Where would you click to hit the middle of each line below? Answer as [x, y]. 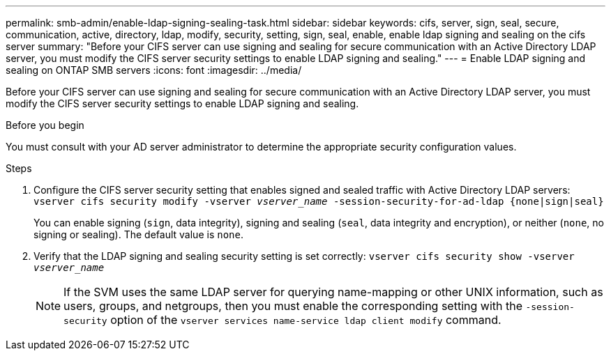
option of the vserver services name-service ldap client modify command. [306, 320]
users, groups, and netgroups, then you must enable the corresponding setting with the [293, 306]
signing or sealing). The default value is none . [138, 234]
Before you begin [45, 125]
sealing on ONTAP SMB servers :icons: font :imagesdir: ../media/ [154, 70]
